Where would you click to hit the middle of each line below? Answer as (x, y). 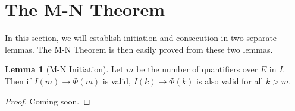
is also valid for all (230, 80)
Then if (18, 80)
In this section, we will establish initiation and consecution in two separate (141, 38)
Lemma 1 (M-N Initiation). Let (64, 69)
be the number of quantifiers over (197, 69)
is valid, (117, 80)
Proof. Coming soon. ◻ (48, 101)
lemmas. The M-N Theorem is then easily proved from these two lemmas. (139, 49)
